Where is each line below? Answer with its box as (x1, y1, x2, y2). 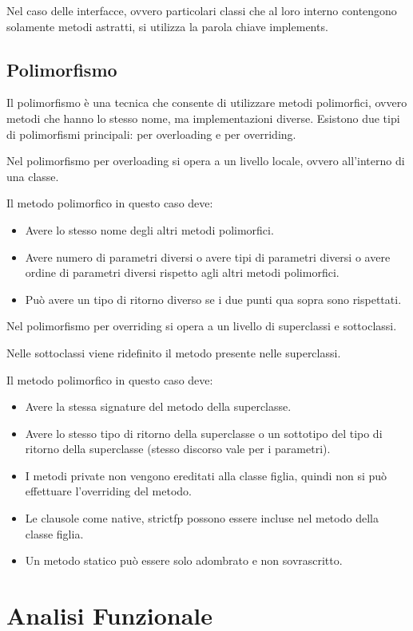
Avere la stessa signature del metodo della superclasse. (25, 398, 292, 415)
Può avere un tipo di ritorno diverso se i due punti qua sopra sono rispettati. (25, 290, 402, 307)
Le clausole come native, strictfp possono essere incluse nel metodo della (25, 510, 379, 526)
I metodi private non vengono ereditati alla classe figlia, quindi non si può (25, 467, 387, 483)
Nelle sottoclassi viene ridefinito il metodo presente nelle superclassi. (6, 344, 341, 361)
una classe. (6, 168, 59, 184)
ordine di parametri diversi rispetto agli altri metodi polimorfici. (25, 264, 340, 281)
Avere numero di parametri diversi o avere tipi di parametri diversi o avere (25, 248, 391, 265)
